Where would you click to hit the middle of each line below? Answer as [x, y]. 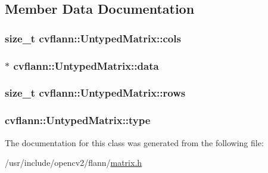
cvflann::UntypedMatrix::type [78, 120]
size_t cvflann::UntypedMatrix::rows [95, 93]
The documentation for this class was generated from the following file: [134, 142]
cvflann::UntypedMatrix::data [86, 65]
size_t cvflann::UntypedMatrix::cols [93, 38]
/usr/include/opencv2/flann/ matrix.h [74, 163]
